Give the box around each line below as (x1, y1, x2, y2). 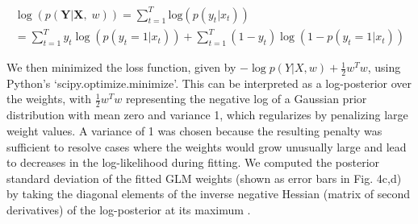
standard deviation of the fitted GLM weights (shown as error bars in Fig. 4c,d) (6, 169, 402, 186)
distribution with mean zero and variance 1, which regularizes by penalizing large (6, 106, 408, 123)
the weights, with (6, 90, 92, 107)
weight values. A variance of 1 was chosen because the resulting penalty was (6, 122, 382, 139)
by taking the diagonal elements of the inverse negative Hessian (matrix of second (6, 185, 411, 202)
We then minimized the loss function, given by (6, 59, 236, 76)
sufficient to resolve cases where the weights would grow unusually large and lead (6, 138, 407, 155)
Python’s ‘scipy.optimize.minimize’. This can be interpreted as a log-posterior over (6, 74, 412, 91)
